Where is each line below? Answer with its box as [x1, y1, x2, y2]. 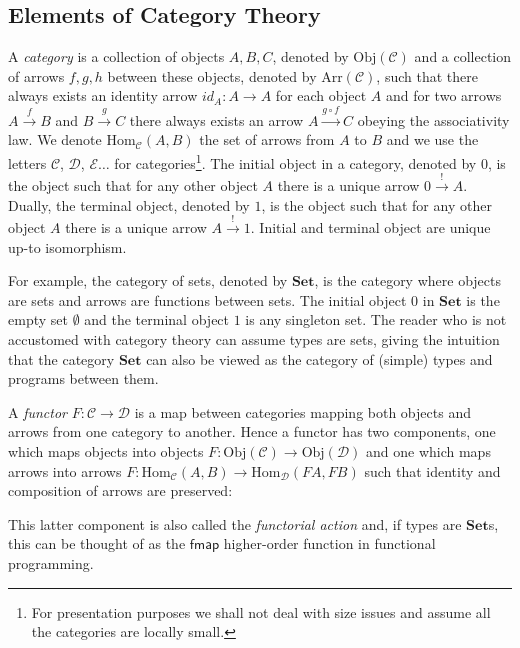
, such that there [376, 65, 478, 86]
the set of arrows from [199, 129, 335, 150]
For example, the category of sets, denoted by [8, 270, 288, 291]
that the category [8, 348, 115, 369]
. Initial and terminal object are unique [250, 217, 491, 237]
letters [8, 152, 47, 173]
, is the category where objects [314, 270, 501, 291]
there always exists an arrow [129, 109, 304, 130]
